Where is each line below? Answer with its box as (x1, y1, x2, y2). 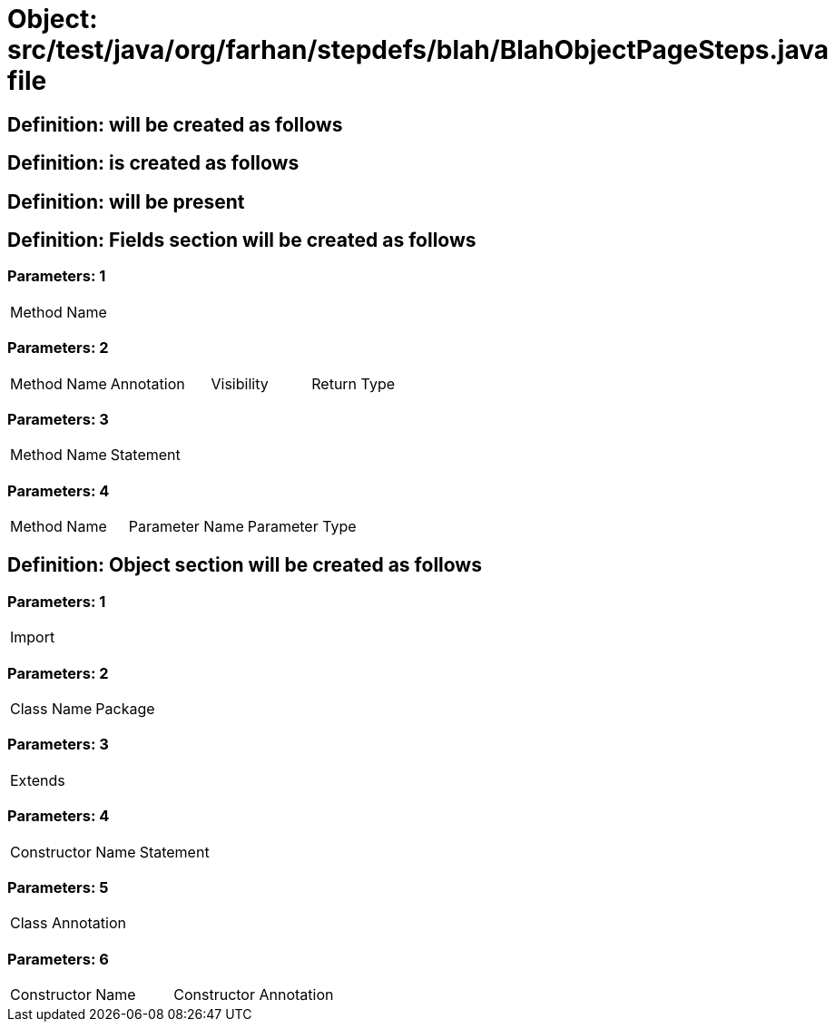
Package (95, 700, 155, 719)
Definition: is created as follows (7, 152, 300, 175)
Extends (10, 770, 65, 789)
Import (10, 628, 55, 647)
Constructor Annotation (173, 985, 334, 1004)
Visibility (211, 374, 269, 393)
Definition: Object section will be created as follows (7, 554, 482, 577)
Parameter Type (247, 517, 357, 536)
